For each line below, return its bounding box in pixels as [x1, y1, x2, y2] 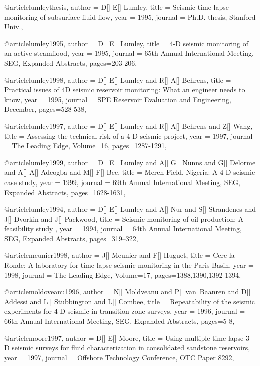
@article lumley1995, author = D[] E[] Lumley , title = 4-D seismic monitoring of [4, 38, 248, 48]
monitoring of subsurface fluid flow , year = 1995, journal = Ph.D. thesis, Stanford [4, 11, 256, 22]
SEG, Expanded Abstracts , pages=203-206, [4, 57, 137, 68]
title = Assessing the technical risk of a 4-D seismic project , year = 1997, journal [4, 130, 253, 141]
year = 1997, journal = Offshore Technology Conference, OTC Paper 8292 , [4, 352, 234, 362]
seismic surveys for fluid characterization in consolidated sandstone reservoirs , [12, 342, 250, 353]
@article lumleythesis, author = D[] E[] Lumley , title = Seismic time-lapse [4, 2, 229, 12]
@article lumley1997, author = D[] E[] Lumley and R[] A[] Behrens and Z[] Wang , [4, 120, 253, 131]
